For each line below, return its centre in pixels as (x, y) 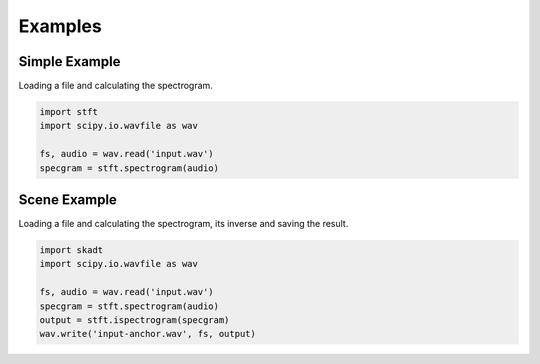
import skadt (71, 250)
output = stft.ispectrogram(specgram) (134, 320)
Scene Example (67, 200)
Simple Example (69, 61)
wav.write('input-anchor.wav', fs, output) (148, 334)
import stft (69, 112)
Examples (60, 26)
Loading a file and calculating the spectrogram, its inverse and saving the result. (183, 224)
